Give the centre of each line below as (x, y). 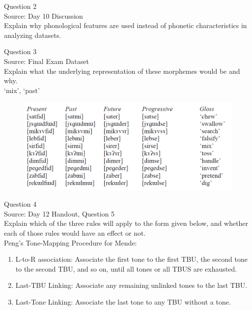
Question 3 (20, 51)
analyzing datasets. (33, 35)
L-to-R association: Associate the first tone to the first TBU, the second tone (131, 259)
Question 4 (20, 204)
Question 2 (20, 6)
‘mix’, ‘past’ (22, 90)
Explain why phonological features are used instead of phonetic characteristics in (126, 25)
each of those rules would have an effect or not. (75, 232)
